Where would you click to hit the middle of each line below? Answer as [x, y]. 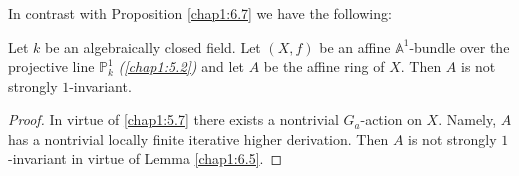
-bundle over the [459, 46]
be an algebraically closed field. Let [153, 46]
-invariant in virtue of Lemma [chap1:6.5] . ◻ [145, 158]
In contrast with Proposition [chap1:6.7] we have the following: [200, 12]
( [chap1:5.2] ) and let [181, 66]
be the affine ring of [324, 66]
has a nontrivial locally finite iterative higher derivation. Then [198, 138]
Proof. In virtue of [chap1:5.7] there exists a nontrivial [173, 119]
